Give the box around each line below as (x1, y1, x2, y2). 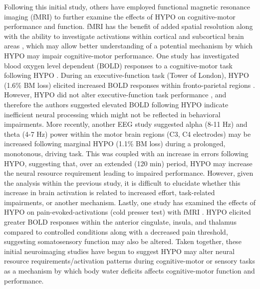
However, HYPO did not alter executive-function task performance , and (4, 89, 227, 100)
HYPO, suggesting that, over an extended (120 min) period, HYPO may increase (4, 158, 253, 168)
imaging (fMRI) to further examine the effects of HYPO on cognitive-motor (4, 11, 236, 21)
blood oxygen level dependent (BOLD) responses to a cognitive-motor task (4, 60, 233, 70)
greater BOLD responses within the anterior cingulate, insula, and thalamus (4, 217, 237, 227)
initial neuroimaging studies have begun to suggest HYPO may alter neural (4, 246, 235, 256)
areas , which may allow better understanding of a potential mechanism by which (4, 40, 253, 51)
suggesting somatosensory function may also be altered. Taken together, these (4, 236, 242, 247)
